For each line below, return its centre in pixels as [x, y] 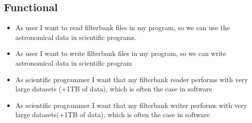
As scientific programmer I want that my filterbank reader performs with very [132, 79]
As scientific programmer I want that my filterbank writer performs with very [131, 105]
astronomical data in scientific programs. [76, 37]
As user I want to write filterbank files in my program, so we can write [121, 53]
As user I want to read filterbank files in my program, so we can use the [123, 27]
